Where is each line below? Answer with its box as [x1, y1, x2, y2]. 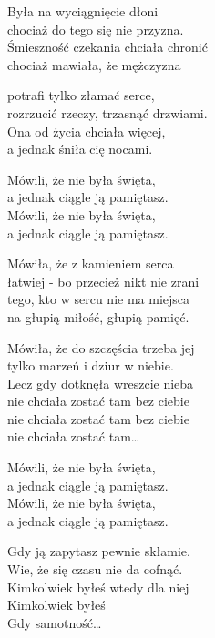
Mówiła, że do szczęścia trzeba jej [7, 338, 195, 357]
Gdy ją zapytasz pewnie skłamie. [7, 542, 190, 561]
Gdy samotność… [7, 613, 102, 632]
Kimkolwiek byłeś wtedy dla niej [7, 577, 189, 596]
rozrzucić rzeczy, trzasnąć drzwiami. [7, 103, 208, 122]
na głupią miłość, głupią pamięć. [7, 307, 189, 326]
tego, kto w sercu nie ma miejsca [7, 289, 190, 309]
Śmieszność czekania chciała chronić [7, 37, 208, 56]
